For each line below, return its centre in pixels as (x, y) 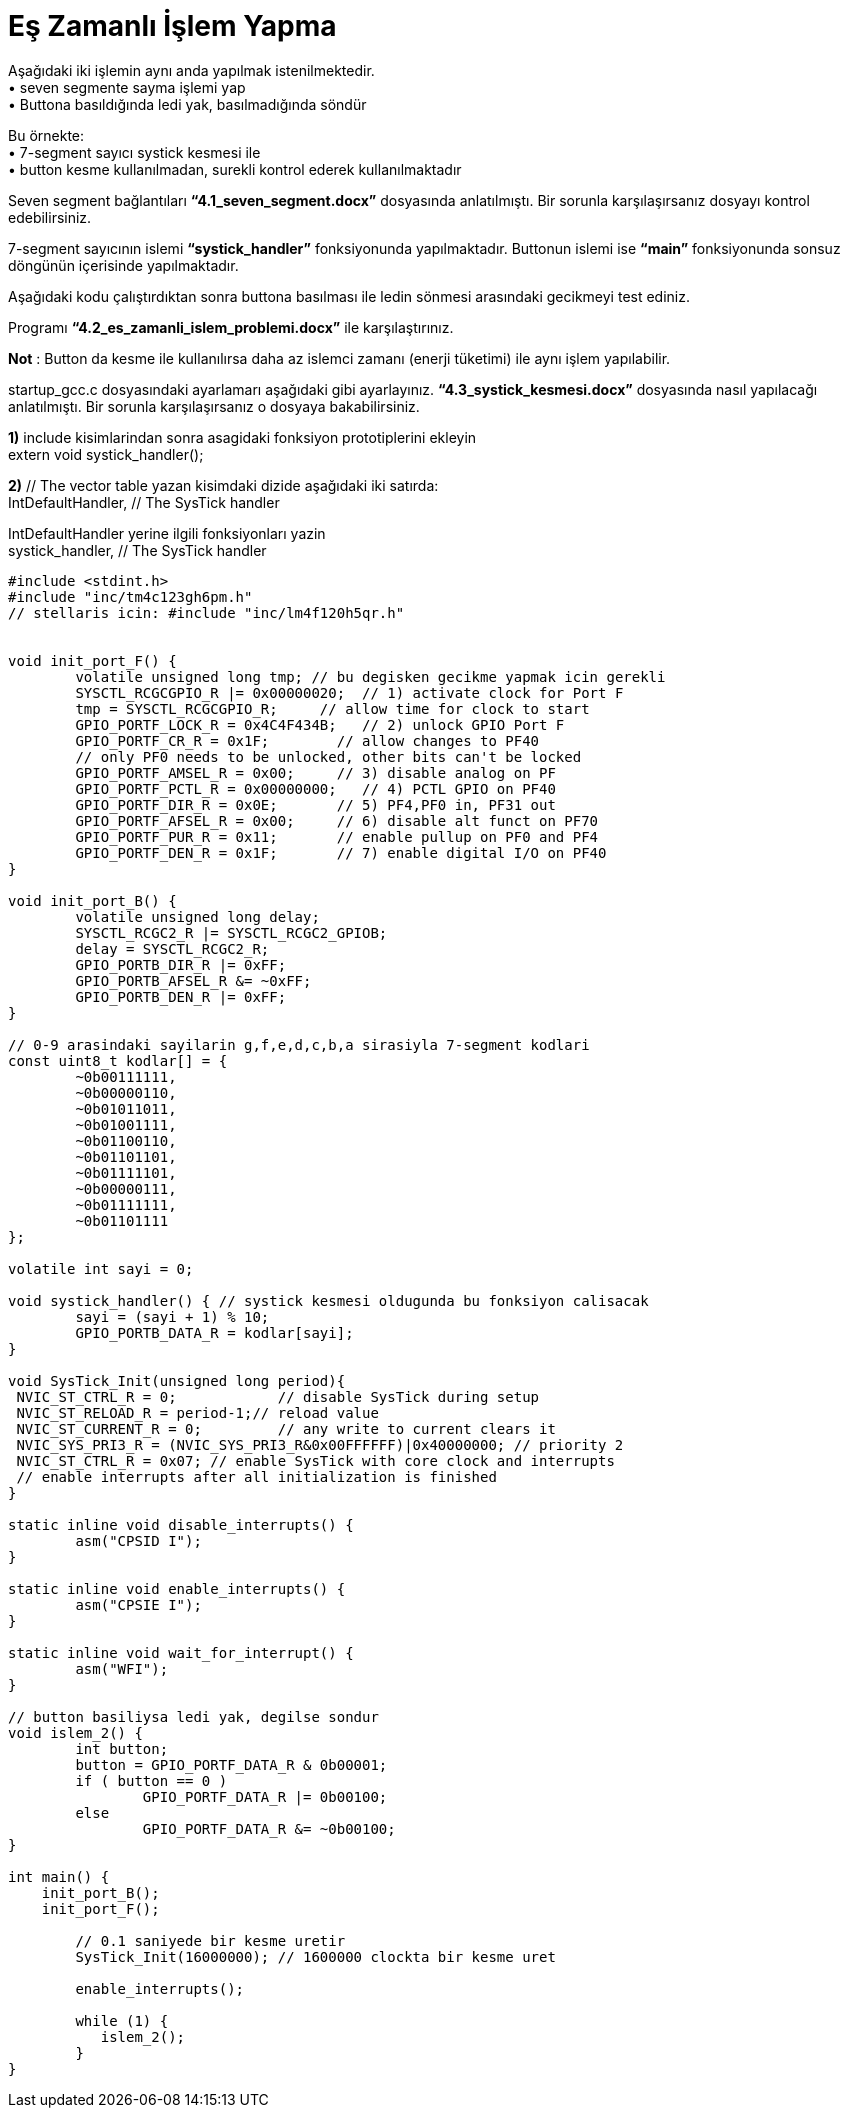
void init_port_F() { (92, 660)
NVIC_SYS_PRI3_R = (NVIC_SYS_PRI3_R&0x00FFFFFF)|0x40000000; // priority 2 (320, 1444)
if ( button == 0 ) (151, 1780)
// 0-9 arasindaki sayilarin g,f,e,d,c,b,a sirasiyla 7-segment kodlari (299, 1044)
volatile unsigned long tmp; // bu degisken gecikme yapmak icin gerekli (370, 676)
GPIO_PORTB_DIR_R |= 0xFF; (181, 964)
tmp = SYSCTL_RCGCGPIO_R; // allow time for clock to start (332, 708)
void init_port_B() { (92, 900)
